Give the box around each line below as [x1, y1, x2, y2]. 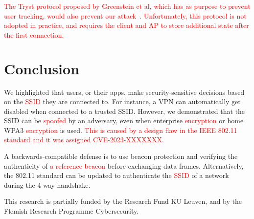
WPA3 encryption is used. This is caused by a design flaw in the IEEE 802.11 [4, 125, 237, 135]
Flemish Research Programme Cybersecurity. [4, 206, 139, 216]
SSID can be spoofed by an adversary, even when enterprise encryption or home [4, 115, 244, 126]
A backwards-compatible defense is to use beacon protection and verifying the [4, 151, 238, 161]
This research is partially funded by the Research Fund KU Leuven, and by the [4, 196, 242, 206]
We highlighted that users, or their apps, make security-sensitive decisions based [4, 87, 245, 97]
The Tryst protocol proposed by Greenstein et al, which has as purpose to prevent [4, 1, 251, 11]
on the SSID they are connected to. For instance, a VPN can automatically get [4, 96, 241, 107]
